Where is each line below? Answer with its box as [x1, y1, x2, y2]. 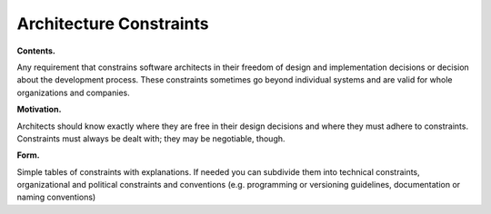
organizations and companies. [16, 87, 131, 98]
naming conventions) [16, 191, 96, 203]
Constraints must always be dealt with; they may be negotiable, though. [16, 132, 286, 144]
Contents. [16, 45, 56, 56]
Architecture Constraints [16, 14, 209, 34]
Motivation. [16, 104, 62, 115]
